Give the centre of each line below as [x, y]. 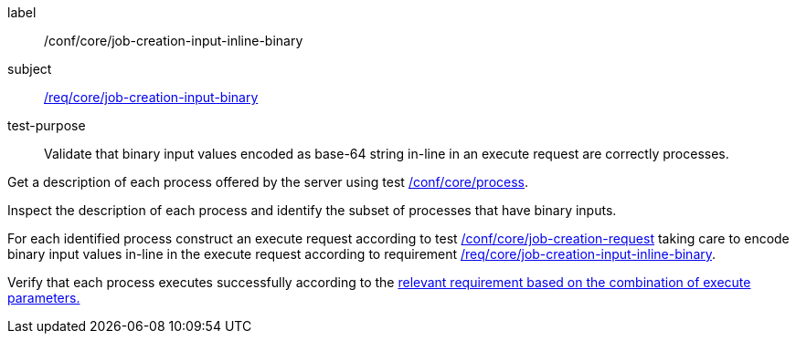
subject [30, 69]
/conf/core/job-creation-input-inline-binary [174, 41]
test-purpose [47, 125]
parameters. [44, 298]
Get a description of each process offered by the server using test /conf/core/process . [268, 182]
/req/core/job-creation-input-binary [151, 97]
